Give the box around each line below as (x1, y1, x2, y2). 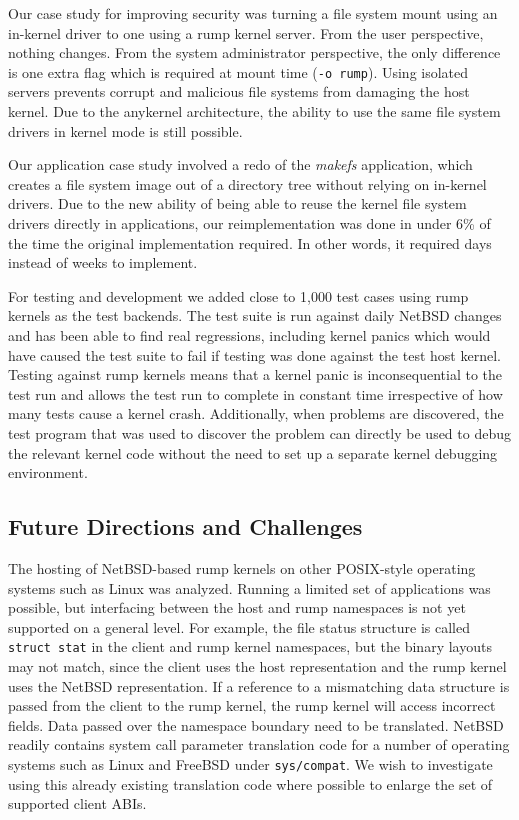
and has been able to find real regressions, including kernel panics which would (8, 324, 491, 345)
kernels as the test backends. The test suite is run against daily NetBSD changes (8, 305, 502, 326)
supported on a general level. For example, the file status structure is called (8, 616, 470, 637)
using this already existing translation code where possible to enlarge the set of (8, 773, 493, 794)
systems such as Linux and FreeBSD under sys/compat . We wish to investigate (8, 753, 493, 774)
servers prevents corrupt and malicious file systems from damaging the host (8, 81, 470, 102)
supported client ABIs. (8, 793, 147, 814)
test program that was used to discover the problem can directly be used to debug (8, 422, 511, 443)
